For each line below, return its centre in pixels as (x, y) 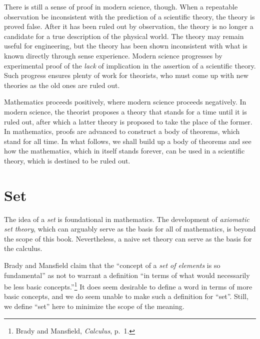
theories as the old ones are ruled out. (62, 85)
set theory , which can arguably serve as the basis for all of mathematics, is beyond (130, 229)
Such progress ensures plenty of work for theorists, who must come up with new (126, 75)
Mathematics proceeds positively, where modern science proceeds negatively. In (125, 102)
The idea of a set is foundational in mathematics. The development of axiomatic (127, 219)
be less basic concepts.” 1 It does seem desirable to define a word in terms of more (128, 286)
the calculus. (23, 248)
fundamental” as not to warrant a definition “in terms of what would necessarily (127, 275)
